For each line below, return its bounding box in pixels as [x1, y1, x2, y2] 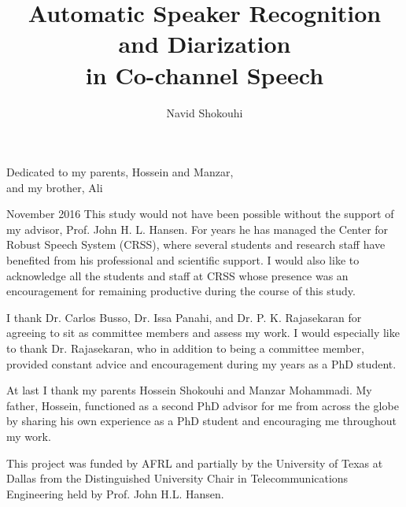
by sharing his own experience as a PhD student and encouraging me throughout [6, 413, 397, 429]
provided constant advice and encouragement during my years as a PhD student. [6, 355, 397, 372]
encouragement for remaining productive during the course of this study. [6, 283, 356, 299]
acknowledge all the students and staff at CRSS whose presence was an [6, 267, 349, 283]
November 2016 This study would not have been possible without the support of [6, 205, 394, 222]
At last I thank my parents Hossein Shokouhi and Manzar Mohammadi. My [6, 382, 372, 398]
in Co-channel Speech [85, 58, 324, 91]
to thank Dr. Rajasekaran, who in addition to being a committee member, [6, 340, 364, 357]
